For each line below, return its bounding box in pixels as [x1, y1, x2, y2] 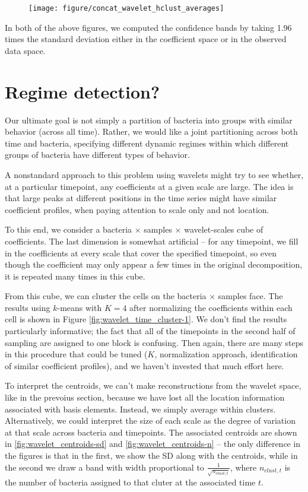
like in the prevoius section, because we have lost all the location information [5, 391, 285, 404]
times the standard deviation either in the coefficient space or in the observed [5, 33, 287, 45]
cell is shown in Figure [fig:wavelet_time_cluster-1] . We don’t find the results [5, 313, 287, 325]
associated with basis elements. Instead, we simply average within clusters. [5, 402, 276, 415]
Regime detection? [5, 79, 160, 103]
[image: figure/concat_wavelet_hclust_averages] [28, 4, 224, 12]
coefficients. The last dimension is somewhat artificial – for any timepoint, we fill [5, 234, 299, 247]
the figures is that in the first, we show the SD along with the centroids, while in [5, 449, 298, 461]
